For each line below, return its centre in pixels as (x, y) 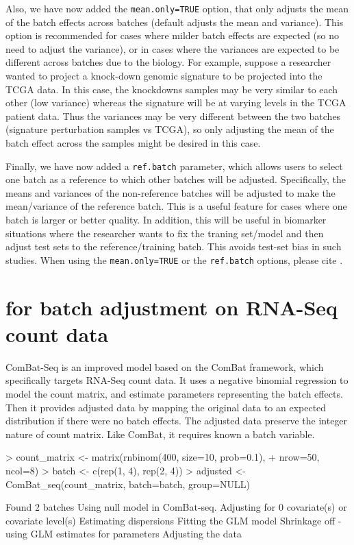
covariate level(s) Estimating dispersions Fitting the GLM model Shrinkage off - (174, 520)
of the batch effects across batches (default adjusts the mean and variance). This (175, 22)
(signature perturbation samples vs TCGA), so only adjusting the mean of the (170, 129)
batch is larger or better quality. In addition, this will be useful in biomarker (166, 220)
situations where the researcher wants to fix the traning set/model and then (165, 233)
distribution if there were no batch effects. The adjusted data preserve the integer (177, 421)
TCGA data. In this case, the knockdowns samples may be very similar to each (172, 89)
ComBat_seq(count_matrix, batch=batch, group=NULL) (128, 484)
